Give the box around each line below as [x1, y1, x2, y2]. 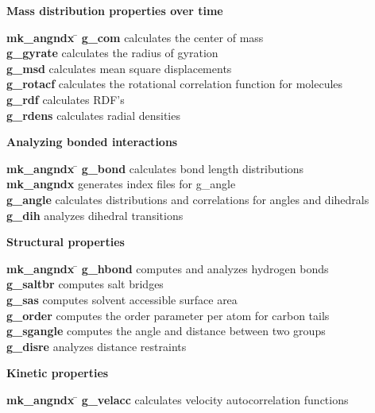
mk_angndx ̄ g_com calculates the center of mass [6, 29, 264, 45]
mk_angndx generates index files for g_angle [6, 176, 236, 192]
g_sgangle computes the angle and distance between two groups [6, 322, 326, 339]
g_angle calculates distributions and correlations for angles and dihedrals [6, 191, 369, 207]
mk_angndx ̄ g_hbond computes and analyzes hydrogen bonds [6, 260, 329, 276]
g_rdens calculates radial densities [6, 106, 180, 123]
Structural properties [6, 234, 125, 250]
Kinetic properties [6, 365, 109, 381]
